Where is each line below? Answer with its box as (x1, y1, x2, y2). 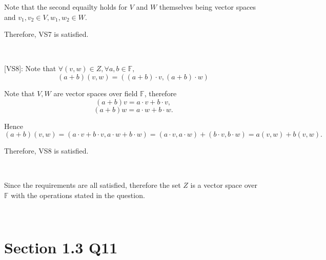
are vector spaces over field (53, 88, 138, 98)
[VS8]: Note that (4, 63, 56, 74)
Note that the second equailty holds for (4, 2, 128, 12)
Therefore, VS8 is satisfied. (4, 145, 89, 156)
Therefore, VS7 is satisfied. (4, 29, 89, 39)
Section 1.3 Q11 (4, 237, 118, 258)
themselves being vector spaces (159, 2, 256, 12)
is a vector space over (190, 180, 258, 190)
